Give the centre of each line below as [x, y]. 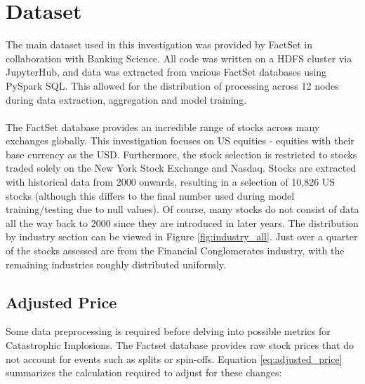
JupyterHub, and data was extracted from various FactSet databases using [166, 72]
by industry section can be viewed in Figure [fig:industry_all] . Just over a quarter [182, 236]
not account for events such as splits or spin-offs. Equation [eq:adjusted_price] [174, 358]
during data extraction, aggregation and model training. [126, 99]
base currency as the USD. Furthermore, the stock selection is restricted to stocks [181, 154]
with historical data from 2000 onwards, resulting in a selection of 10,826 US [171, 182]
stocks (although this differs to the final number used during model [150, 195]
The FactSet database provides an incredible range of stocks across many [163, 126]
